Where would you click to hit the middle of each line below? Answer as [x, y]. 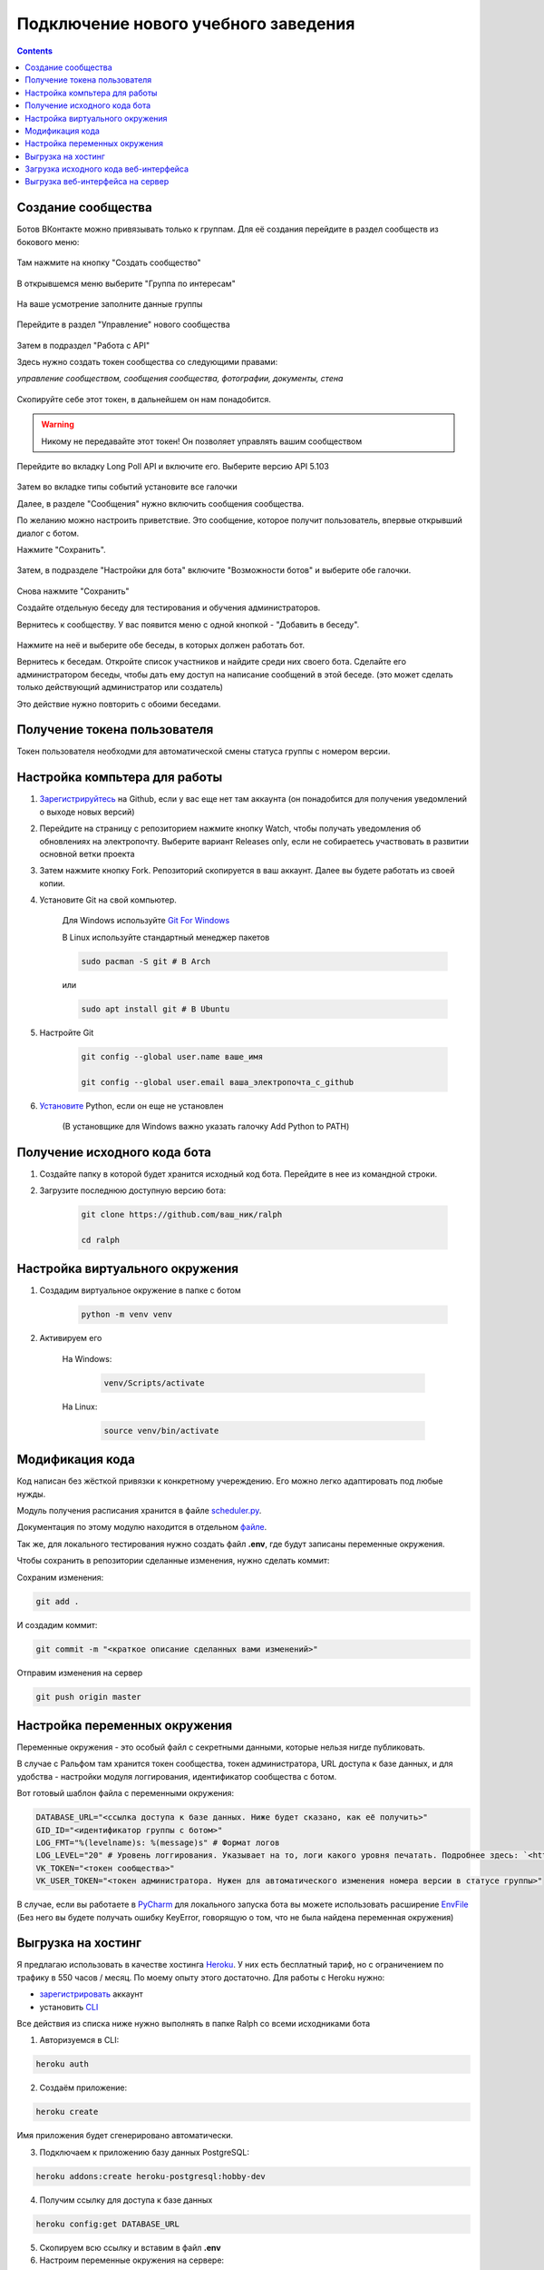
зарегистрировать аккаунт [92, 1994]
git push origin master [89, 1697]
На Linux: [80, 1406]
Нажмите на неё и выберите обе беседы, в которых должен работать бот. [161, 645]
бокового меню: [48, 242]
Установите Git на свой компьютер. [108, 900]
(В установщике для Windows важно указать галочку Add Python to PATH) [206, 1126]
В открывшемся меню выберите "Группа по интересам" [126, 283]
